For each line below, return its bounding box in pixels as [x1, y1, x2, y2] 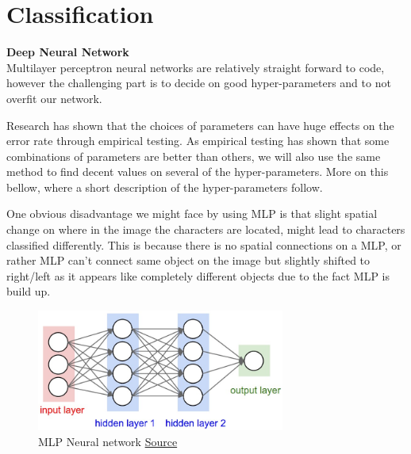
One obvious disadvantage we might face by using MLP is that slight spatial [6, 205, 378, 222]
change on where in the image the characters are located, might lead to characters [6, 221, 405, 238]
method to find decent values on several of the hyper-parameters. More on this [6, 163, 389, 180]
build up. [6, 283, 51, 299]
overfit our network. [6, 90, 102, 106]
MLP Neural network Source [38, 433, 178, 449]
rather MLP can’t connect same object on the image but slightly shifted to [6, 252, 371, 269]
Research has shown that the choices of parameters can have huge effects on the [6, 116, 394, 133]
